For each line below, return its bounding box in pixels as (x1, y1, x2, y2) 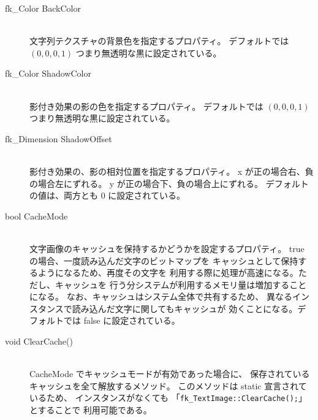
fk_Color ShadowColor (5, 67, 91, 80)
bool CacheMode (5, 209, 68, 222)
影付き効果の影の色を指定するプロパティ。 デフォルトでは (29, 99, 263, 112)
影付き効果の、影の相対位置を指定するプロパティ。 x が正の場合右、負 (29, 164, 314, 177)
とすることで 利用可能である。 (29, 403, 152, 416)
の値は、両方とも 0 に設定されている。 (29, 189, 185, 202)
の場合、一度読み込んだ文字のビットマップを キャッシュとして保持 (29, 254, 298, 267)
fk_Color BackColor (5, 2, 81, 14)
